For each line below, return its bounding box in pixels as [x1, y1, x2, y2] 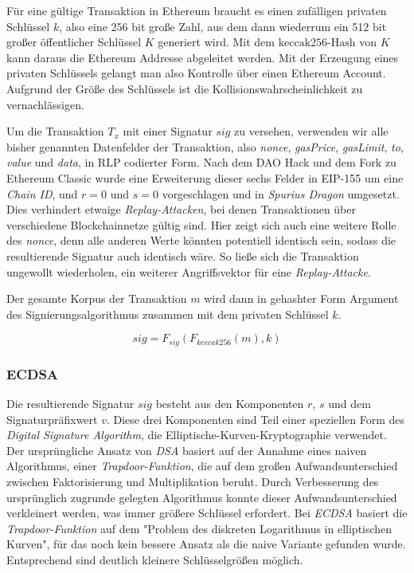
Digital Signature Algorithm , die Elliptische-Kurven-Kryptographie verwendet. [6, 426, 387, 443]
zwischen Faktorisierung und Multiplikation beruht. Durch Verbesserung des [6, 473, 379, 489]
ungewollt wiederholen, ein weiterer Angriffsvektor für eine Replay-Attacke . [6, 263, 371, 280]
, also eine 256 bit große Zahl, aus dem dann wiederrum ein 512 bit [59, 18, 387, 34]
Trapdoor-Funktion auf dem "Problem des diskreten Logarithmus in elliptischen [6, 520, 393, 536]
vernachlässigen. [6, 96, 84, 112]
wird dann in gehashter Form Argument [204, 290, 399, 307]
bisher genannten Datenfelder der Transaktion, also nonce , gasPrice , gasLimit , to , [6, 138, 404, 155]
